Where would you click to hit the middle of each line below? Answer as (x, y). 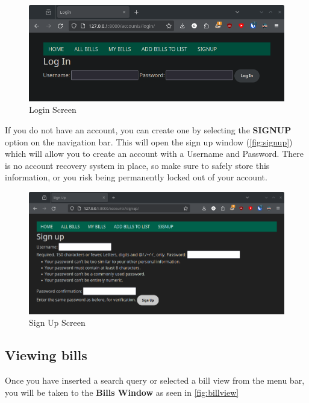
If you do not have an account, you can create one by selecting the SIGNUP (148, 129)
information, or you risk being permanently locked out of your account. (136, 177)
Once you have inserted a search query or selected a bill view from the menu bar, (155, 380)
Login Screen (53, 109)
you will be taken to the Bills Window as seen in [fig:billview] (122, 392)
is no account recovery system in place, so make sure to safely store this (137, 165)
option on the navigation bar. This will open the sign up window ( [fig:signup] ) (149, 141)
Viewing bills (46, 355)
